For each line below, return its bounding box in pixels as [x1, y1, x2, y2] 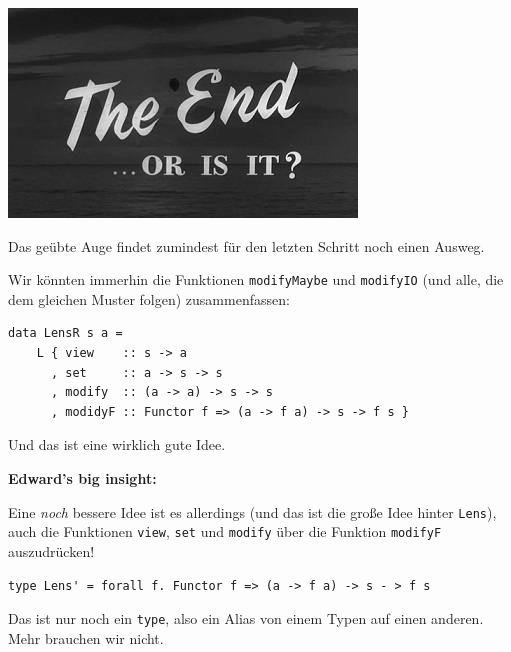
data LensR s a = [8, 326, 123, 341]
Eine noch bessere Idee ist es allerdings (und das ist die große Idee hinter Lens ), [8, 501, 497, 522]
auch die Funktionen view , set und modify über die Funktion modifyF [8, 521, 442, 542]
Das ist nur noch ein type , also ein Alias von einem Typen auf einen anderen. [8, 608, 484, 629]
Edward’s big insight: [8, 468, 157, 488]
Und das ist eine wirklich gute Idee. [8, 434, 226, 455]
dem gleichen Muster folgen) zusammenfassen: [8, 288, 290, 309]
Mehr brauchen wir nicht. [8, 627, 164, 648]
